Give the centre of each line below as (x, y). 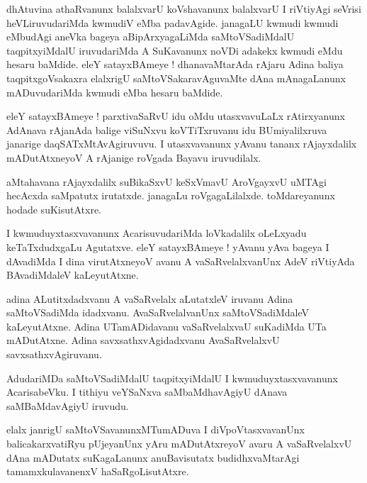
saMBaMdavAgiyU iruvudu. (68, 405)
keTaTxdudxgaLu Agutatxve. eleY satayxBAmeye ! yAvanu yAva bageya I (168, 246)
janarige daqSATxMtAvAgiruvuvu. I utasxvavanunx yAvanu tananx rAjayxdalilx (182, 144)
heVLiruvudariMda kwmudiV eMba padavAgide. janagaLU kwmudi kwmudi (173, 22)
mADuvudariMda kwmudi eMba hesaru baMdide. (115, 92)
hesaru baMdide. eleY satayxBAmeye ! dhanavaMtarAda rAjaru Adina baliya (175, 64)
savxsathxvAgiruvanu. (54, 354)
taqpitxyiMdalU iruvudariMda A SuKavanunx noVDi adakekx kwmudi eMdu (175, 50)
